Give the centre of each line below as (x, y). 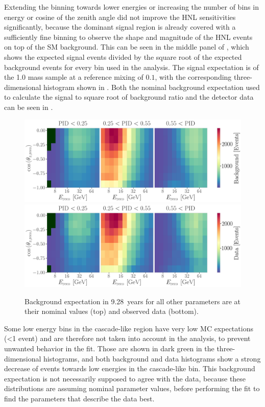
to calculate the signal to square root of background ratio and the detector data (129, 97)
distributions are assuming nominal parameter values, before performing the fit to (132, 388)
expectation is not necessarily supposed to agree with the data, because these (125, 378)
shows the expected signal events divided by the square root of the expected (123, 56)
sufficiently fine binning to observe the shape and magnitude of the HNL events (128, 37)
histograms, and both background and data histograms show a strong (152, 358)
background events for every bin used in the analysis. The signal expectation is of (131, 67)
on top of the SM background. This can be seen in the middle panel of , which (127, 47)
